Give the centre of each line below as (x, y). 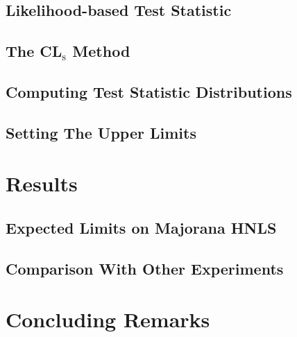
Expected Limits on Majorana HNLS (141, 227)
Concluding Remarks (108, 319)
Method (101, 51)
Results (42, 183)
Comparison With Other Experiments (145, 268)
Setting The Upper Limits (101, 132)
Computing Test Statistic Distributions (149, 91)
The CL (34, 51)
